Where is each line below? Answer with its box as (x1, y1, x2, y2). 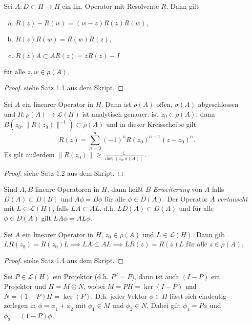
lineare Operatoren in (35, 184, 100, 194)
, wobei (84, 281, 105, 291)
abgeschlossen (198, 99, 239, 109)
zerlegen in (4, 300, 36, 310)
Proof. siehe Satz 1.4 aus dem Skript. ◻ (4, 255, 124, 265)
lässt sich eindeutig (169, 290, 227, 301)
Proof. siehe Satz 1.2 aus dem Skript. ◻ (4, 167, 124, 178)
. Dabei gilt (147, 300, 181, 310)
